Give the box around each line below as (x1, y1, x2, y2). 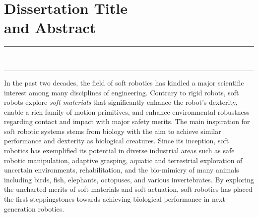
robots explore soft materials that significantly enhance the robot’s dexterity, (4, 97, 238, 107)
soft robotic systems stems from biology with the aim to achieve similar (4, 126, 221, 136)
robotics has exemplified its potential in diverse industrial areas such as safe (4, 145, 235, 156)
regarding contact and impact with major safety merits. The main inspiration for (4, 116, 250, 127)
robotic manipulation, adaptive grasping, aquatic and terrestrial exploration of (4, 155, 243, 165)
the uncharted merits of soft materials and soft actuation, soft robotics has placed (4, 184, 253, 194)
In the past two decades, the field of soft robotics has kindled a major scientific (4, 77, 244, 87)
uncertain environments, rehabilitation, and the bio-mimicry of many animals (4, 165, 239, 175)
